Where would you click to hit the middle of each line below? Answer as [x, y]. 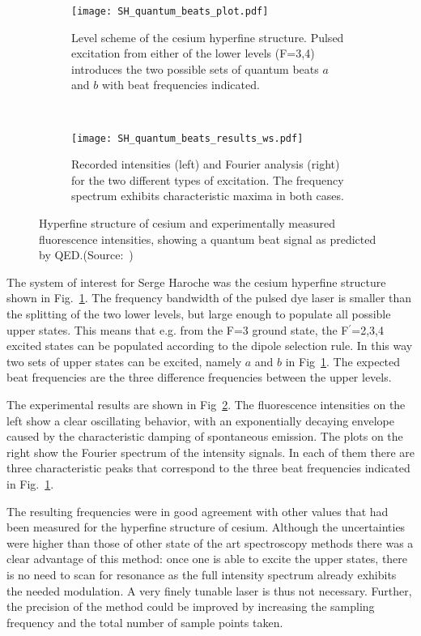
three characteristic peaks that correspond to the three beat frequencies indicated [208, 468]
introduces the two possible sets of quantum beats [195, 68]
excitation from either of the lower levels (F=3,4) [193, 53]
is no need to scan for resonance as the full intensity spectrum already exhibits [202, 574]
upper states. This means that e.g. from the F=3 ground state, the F [178, 329]
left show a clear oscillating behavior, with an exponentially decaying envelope [200, 420]
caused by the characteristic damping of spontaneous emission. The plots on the [205, 436]
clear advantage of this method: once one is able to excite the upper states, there [207, 559]
